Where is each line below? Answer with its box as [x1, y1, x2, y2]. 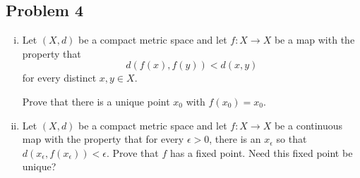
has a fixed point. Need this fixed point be [169, 145, 353, 160]
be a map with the [274, 32, 355, 47]
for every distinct [22, 70, 97, 85]
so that [276, 132, 307, 146]
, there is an [209, 132, 261, 146]
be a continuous [274, 117, 343, 132]
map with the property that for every [22, 132, 184, 146]
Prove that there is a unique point [22, 94, 170, 108]
